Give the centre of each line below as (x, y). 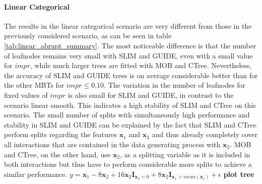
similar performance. (36, 174)
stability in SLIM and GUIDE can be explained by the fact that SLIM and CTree (130, 124)
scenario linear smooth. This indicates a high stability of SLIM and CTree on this (130, 105)
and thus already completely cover (205, 134)
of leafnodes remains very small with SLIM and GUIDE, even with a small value (128, 55)
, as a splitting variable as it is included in (185, 154)
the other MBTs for (34, 85)
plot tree (239, 174)
